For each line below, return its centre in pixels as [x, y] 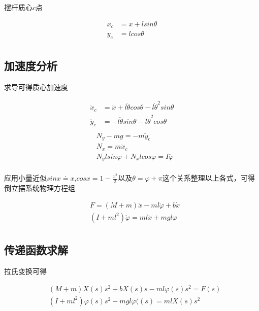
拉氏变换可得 [25, 271]
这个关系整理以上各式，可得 [208, 178]
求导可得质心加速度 [36, 87]
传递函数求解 [36, 250]
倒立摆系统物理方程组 [40, 188]
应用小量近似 [25, 178]
